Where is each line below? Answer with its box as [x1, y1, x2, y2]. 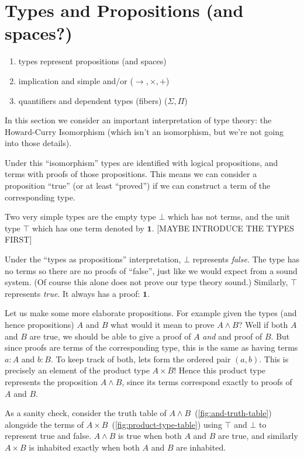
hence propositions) [5, 318, 74, 330]
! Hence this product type [174, 364, 266, 376]
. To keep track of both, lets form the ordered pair [50, 352, 231, 365]
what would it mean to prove [110, 318, 215, 330]
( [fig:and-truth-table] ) [195, 407, 272, 419]
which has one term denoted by [32, 221, 144, 234]
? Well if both [238, 318, 288, 330]
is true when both [118, 430, 182, 442]
